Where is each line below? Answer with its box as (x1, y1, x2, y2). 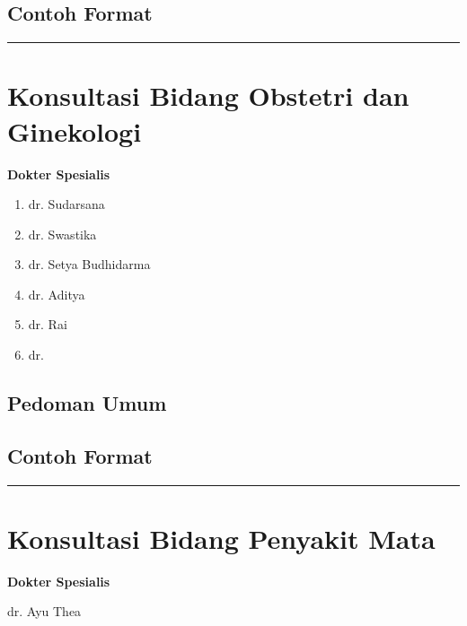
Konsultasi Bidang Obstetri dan (7, 77, 410, 114)
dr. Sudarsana (28, 195, 105, 213)
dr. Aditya (28, 284, 85, 303)
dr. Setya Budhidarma (28, 255, 151, 274)
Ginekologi (7, 112, 142, 149)
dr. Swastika (28, 224, 97, 243)
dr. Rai (28, 315, 67, 334)
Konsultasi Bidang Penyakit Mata (7, 519, 436, 556)
